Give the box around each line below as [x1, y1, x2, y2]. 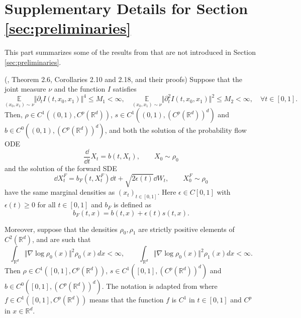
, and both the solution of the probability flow [105, 125, 247, 135]
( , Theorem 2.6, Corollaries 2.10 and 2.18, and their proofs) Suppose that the [5, 73, 242, 84]
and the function [54, 84, 106, 94]
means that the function [89, 294, 164, 305]
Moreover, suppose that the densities [5, 223, 118, 234]
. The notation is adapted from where [102, 281, 218, 291]
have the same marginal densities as [5, 187, 115, 197]
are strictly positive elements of [138, 223, 235, 234]
